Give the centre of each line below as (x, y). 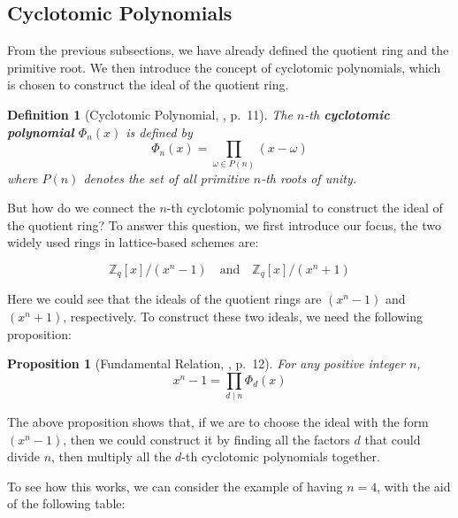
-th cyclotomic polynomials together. (281, 456)
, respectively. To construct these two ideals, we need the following (243, 316)
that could (393, 439)
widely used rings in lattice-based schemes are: (133, 242)
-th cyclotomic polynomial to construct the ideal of (305, 208)
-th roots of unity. (309, 178)
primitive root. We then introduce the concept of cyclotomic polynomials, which (224, 67)
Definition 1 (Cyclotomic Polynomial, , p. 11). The (150, 114)
